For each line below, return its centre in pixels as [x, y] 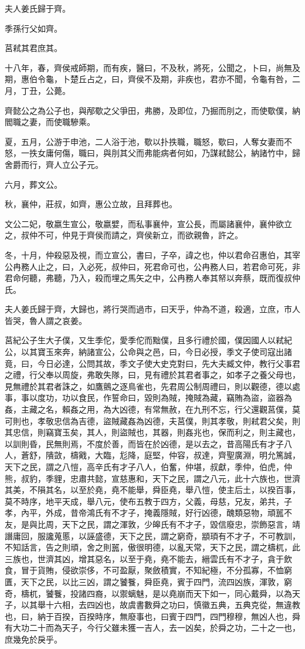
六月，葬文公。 [33, 184]
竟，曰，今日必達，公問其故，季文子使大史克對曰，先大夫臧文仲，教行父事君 [152, 363]
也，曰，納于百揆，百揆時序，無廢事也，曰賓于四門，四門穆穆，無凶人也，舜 [152, 616]
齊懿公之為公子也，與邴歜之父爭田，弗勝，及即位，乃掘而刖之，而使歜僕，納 [152, 110]
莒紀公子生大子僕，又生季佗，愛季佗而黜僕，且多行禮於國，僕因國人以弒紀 [148, 340]
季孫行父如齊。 [33, 28]
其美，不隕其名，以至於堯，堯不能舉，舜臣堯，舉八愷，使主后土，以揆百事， [152, 490]
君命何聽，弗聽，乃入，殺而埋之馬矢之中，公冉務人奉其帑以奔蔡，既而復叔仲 [152, 278]
